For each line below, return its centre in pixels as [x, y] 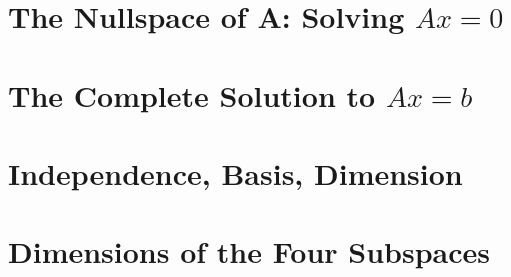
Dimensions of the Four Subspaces [249, 251]
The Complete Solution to [192, 94]
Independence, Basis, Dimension [235, 172]
